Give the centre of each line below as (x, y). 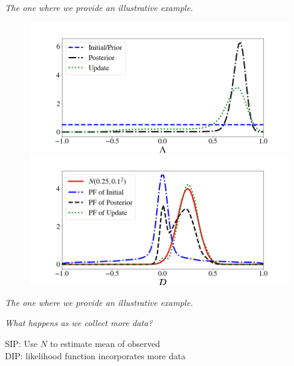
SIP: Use (21, 343)
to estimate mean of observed (105, 343)
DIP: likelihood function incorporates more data (95, 355)
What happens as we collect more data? (79, 323)
